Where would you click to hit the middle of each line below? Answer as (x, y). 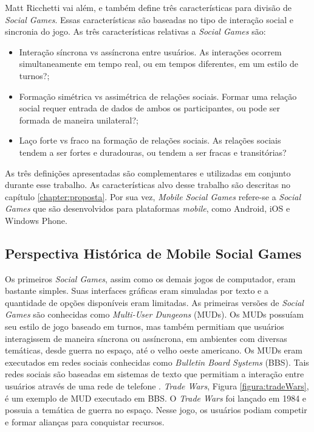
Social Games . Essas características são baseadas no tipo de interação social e (149, 19)
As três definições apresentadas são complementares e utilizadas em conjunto (148, 172)
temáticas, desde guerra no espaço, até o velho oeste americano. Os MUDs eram (154, 350)
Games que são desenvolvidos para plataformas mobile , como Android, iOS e (148, 208)
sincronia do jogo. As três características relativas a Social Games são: (135, 31)
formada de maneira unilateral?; (79, 120)
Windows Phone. (36, 220)
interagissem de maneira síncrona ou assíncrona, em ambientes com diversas (146, 338)
